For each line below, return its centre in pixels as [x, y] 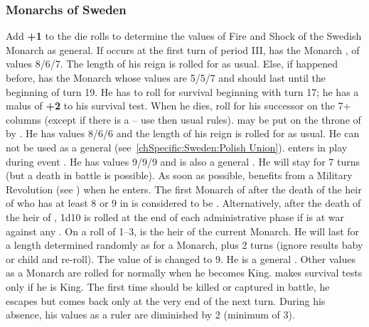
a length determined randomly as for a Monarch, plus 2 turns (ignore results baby [184, 245]
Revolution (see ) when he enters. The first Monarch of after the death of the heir [184, 189]
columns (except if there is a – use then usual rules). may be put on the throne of [183, 119]
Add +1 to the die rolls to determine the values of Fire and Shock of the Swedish [184, 36]
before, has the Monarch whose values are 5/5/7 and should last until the [166, 77]
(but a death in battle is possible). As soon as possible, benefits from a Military [179, 175]
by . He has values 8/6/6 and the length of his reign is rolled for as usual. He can [183, 133]
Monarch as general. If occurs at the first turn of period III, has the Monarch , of [183, 49]
